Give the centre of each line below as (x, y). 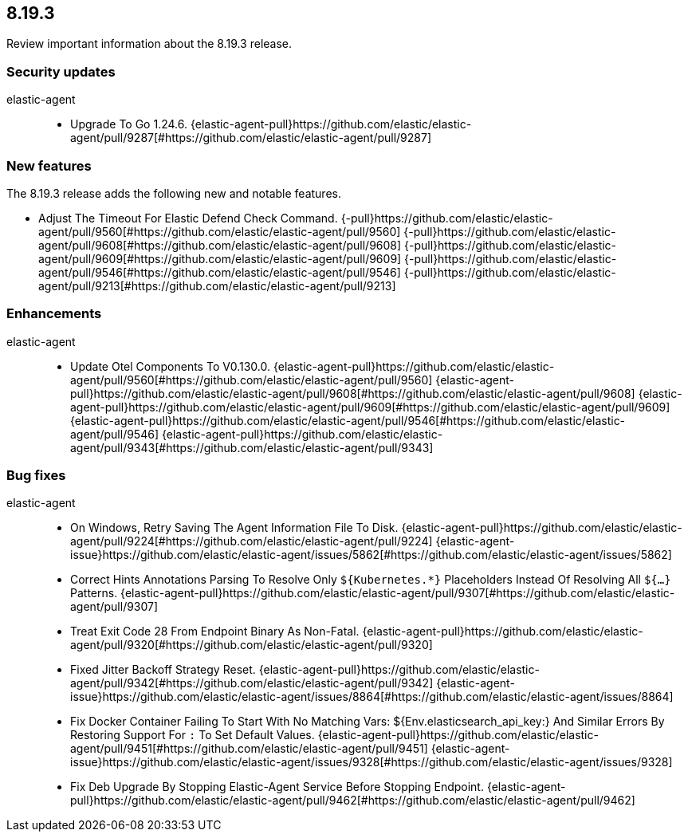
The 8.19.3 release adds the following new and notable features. (174, 193)
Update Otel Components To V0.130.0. (171, 366)
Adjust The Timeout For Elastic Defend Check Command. (188, 218)
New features (49, 165)
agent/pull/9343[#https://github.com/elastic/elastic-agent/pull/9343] (252, 447)
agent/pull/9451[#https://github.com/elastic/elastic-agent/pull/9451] (249, 749)
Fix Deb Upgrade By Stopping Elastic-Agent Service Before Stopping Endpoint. (277, 787)
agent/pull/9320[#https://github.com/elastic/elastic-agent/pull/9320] (252, 645)
